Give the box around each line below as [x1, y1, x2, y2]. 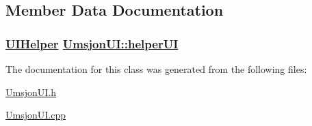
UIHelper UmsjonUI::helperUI [5, 35, 179, 52]
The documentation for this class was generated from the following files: [5, 62, 307, 76]
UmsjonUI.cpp [5, 108, 66, 122]
